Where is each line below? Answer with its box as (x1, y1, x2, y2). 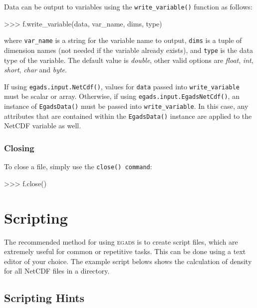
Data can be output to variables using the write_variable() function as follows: (4, 1, 253, 11)
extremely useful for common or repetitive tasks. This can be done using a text (4, 246, 246, 257)
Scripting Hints (4, 290, 85, 306)
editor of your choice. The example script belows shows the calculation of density (4, 256, 252, 266)
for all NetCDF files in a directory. (4, 266, 110, 276)
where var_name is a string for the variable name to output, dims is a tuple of (4, 35, 242, 45)
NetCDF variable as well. (4, 120, 81, 131)
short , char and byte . (4, 64, 67, 75)
